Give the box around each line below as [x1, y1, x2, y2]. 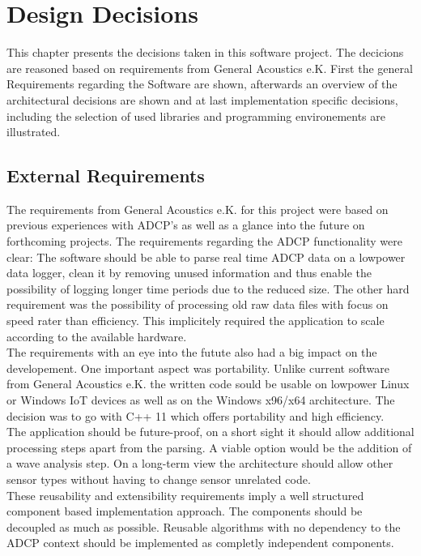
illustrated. [6, 123, 61, 140]
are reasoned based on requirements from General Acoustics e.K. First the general [6, 59, 413, 76]
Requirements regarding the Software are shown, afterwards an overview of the [6, 75, 398, 92]
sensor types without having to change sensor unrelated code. [6, 470, 311, 487]
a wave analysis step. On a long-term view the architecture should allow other [6, 455, 393, 472]
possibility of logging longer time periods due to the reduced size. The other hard [6, 280, 410, 297]
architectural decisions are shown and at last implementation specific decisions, [6, 91, 398, 108]
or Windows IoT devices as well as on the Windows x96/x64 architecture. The [6, 391, 395, 408]
